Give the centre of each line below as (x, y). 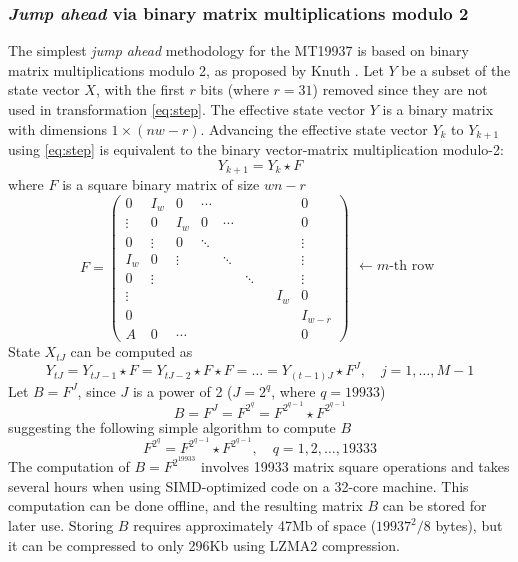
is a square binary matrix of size (161, 184)
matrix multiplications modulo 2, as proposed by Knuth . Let (196, 69)
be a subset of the (456, 69)
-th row (412, 266)
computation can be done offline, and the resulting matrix (185, 505)
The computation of (69, 466)
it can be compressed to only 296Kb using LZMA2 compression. (204, 544)
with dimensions (57, 128)
